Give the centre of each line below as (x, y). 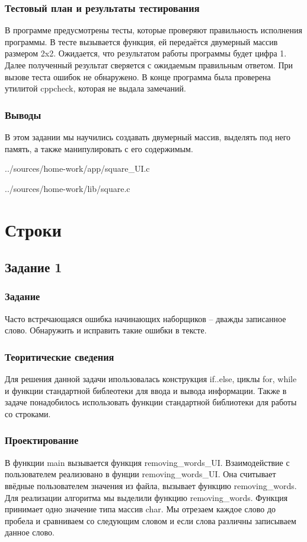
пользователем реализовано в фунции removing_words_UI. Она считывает (140, 474)
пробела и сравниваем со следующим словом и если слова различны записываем (151, 520)
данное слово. (30, 532)
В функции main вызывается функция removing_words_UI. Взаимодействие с (147, 462)
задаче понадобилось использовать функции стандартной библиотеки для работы (151, 402)
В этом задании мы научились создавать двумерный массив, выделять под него (148, 137)
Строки (33, 229)
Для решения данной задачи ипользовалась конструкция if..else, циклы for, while (151, 379)
